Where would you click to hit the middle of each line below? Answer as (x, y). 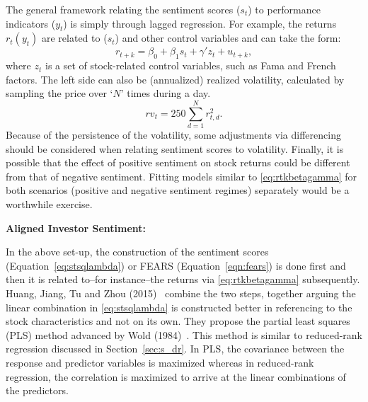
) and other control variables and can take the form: (228, 38)
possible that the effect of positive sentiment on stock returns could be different (178, 162)
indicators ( (31, 23)
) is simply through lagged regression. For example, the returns (200, 23)
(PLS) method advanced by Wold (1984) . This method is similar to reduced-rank (184, 334)
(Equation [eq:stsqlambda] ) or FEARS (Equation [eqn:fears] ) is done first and (176, 265)
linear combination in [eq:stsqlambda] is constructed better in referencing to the (179, 307)
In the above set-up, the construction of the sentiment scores (137, 252)
